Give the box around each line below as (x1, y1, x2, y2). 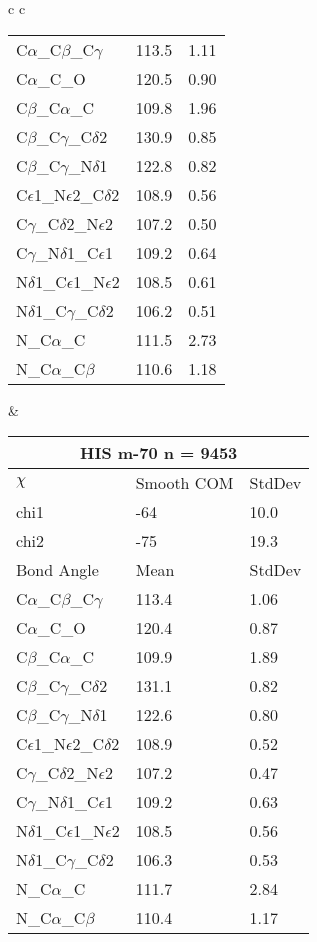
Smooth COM (135, 471, 234, 495)
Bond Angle (16, 558, 99, 582)
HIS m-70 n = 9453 (80, 441, 238, 465)
